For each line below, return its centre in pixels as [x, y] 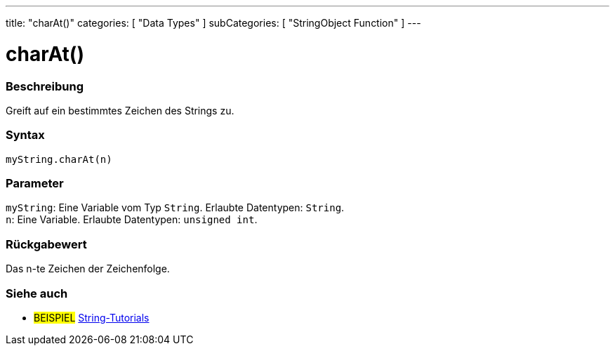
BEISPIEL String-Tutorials [92, 317]
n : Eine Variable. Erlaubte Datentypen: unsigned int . [132, 220]
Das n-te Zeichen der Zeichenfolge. [88, 269]
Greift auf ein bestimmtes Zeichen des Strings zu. [120, 110]
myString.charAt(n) [59, 159]
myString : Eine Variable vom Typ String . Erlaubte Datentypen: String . [175, 208]
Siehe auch [37, 293]
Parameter [35, 183]
